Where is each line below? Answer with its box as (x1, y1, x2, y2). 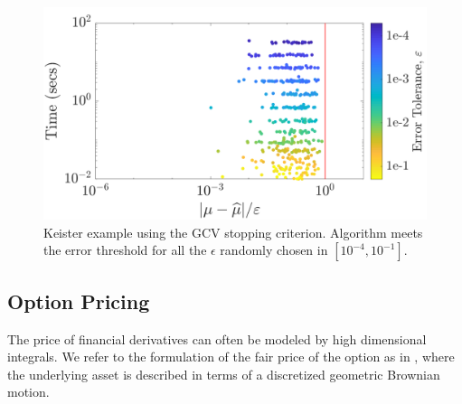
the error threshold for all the (43, 240, 207, 259)
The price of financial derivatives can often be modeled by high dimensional (7, 329, 427, 348)
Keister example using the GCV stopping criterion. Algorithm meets (43, 222, 423, 241)
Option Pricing (7, 287, 150, 315)
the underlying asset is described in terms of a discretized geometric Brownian (7, 364, 440, 383)
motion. (7, 382, 50, 401)
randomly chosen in (220, 240, 328, 259)
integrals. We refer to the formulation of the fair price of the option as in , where (7, 347, 455, 366)
